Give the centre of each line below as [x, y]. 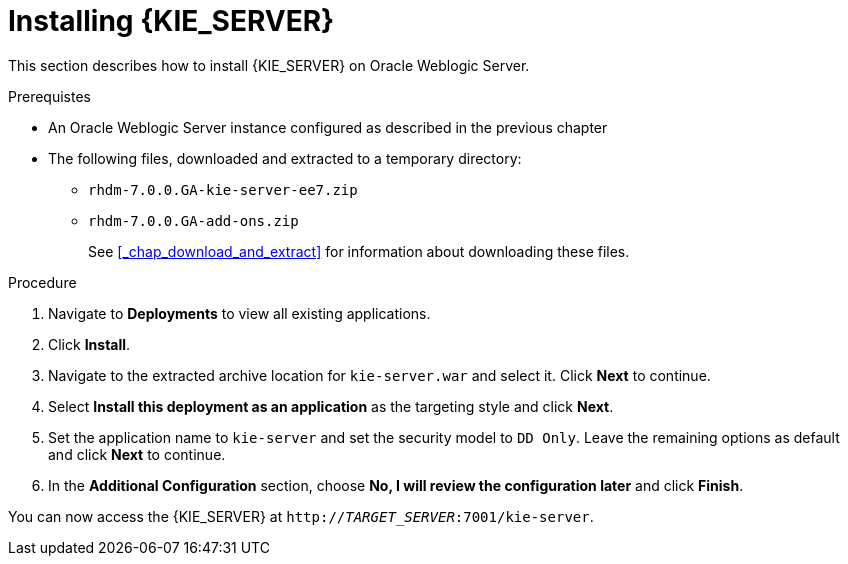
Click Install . [89, 344]
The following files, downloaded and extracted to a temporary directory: [285, 158]
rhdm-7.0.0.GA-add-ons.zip [193, 220]
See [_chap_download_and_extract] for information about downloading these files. [359, 251]
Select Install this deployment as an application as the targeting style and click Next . [331, 406]
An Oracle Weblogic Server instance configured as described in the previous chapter [328, 127]
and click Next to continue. [137, 454]
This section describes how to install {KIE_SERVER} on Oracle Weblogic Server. [269, 65]
